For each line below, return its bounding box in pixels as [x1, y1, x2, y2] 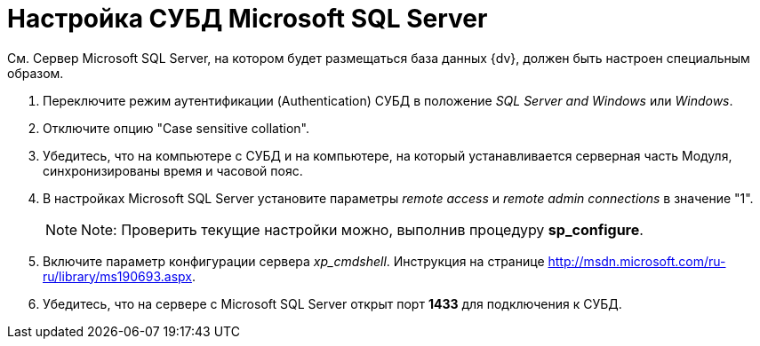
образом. [7, 65, 64, 81]
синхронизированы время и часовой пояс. [43, 162, 303, 178]
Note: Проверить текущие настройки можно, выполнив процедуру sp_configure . [81, 220, 644, 239]
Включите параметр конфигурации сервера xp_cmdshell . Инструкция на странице [43, 253, 545, 269]
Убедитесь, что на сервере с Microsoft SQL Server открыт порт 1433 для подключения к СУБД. [43, 295, 622, 311]
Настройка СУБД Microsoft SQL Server [7, 4, 488, 34]
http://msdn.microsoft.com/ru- [548, 253, 726, 269]
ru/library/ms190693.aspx [43, 268, 192, 284]
